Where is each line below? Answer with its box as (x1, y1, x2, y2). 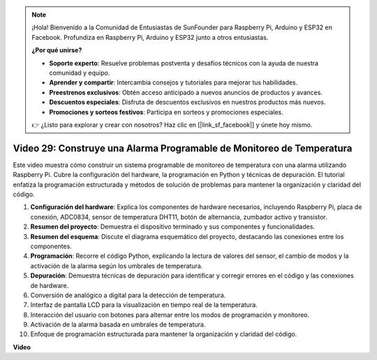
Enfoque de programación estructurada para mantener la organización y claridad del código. (30, 330, 297, 338)
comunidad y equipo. (49, 69, 110, 77)
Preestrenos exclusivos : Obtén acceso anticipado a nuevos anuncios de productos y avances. (49, 88, 323, 96)
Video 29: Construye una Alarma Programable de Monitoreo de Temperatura (13, 142, 353, 154)
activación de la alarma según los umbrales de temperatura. (30, 261, 203, 270)
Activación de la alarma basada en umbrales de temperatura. (30, 320, 206, 329)
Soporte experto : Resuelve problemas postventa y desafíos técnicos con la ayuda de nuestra (49, 59, 319, 67)
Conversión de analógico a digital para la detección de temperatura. (30, 291, 226, 299)
